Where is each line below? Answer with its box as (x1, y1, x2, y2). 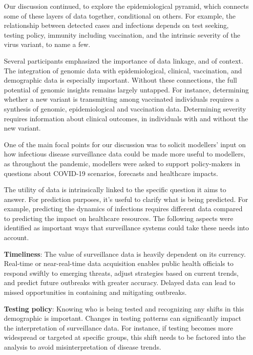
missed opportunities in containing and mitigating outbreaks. (4, 287, 187, 297)
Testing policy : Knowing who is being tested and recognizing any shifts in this (4, 303, 244, 313)
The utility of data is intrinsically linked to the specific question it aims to (4, 184, 227, 195)
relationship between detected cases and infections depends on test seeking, (4, 20, 229, 30)
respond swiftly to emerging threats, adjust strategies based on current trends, (4, 267, 239, 278)
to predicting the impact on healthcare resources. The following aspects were (4, 213, 233, 223)
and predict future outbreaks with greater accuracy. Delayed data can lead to (4, 277, 235, 288)
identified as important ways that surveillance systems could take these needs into (4, 222, 249, 233)
